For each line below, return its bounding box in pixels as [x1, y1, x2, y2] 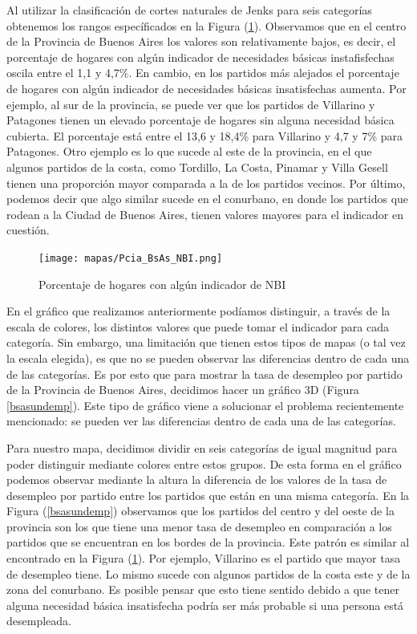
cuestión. [6, 221, 50, 238]
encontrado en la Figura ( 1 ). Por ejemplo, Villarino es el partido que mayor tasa [6, 550, 401, 567]
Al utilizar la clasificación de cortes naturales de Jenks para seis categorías [6, 2, 372, 18]
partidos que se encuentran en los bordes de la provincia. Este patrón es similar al [6, 534, 410, 551]
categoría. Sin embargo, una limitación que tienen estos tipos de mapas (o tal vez [6, 334, 406, 351]
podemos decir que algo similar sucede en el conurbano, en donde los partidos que [6, 190, 409, 207]
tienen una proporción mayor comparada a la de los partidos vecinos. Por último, [6, 174, 406, 191]
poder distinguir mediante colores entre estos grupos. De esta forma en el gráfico [6, 455, 402, 472]
